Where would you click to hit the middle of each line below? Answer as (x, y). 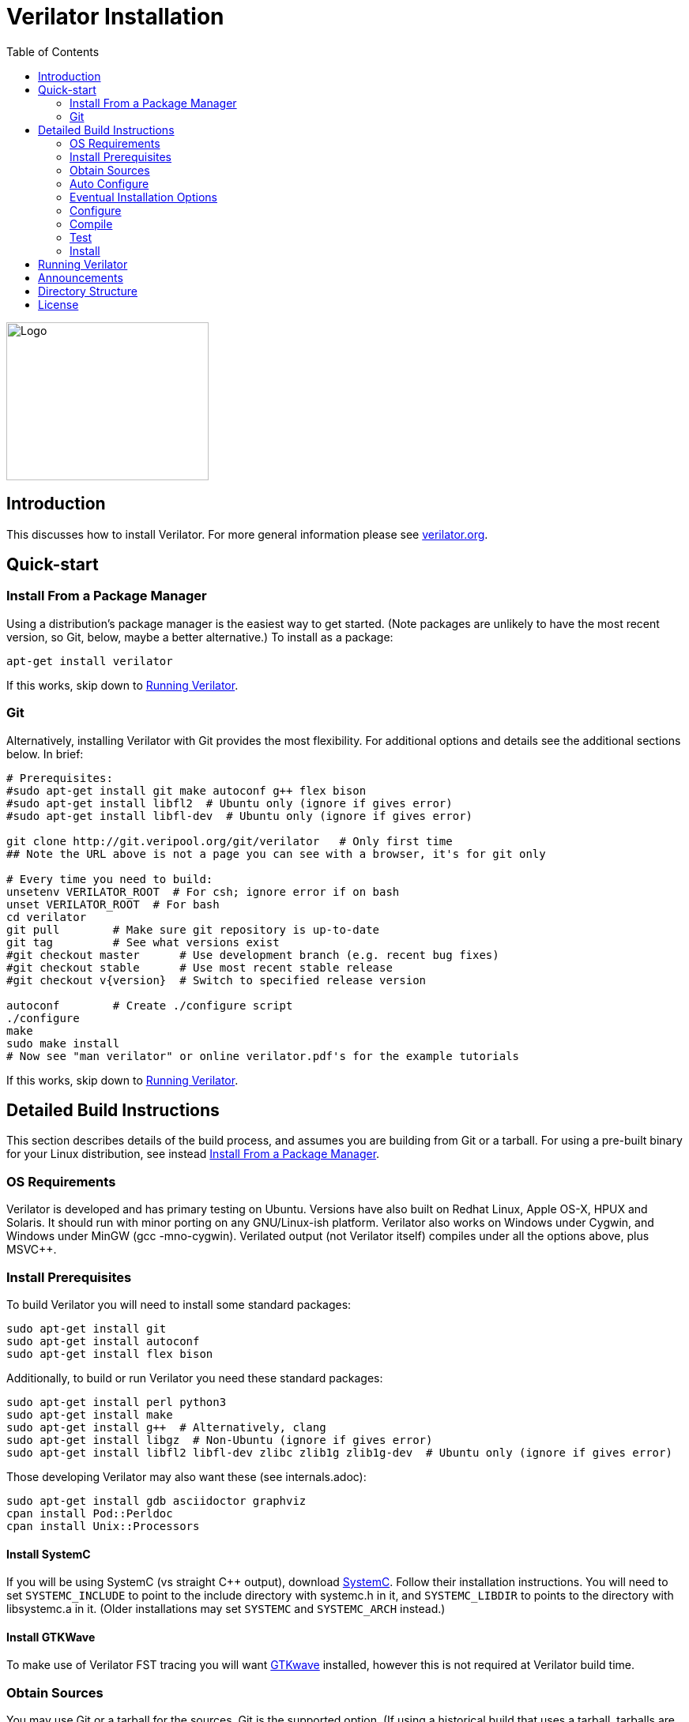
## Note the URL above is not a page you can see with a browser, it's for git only (276, 853)
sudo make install (63, 1043)
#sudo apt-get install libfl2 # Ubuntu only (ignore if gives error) (230, 803)
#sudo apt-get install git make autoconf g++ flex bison (186, 790)
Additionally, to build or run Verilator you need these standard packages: (195, 1378)
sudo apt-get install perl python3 (117, 1402)
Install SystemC (49, 1554)
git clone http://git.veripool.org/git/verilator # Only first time (230, 841)
